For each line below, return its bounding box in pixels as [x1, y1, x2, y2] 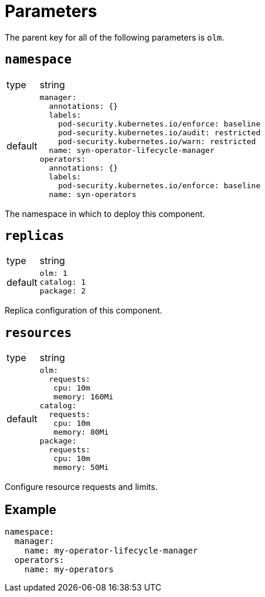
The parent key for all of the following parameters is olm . [5, 32, 224, 42]
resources [5, 325, 72, 340]
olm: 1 [39, 269, 68, 278]
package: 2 [39, 286, 86, 296]
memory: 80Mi [53, 428, 109, 437]
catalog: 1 [39, 278, 86, 287]
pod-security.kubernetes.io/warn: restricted [58, 136, 256, 146]
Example [5, 502, 56, 517]
